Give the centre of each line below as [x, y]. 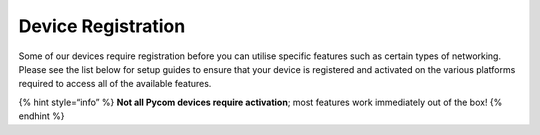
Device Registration [102, 26]
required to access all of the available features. [115, 84]
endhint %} [41, 116]
